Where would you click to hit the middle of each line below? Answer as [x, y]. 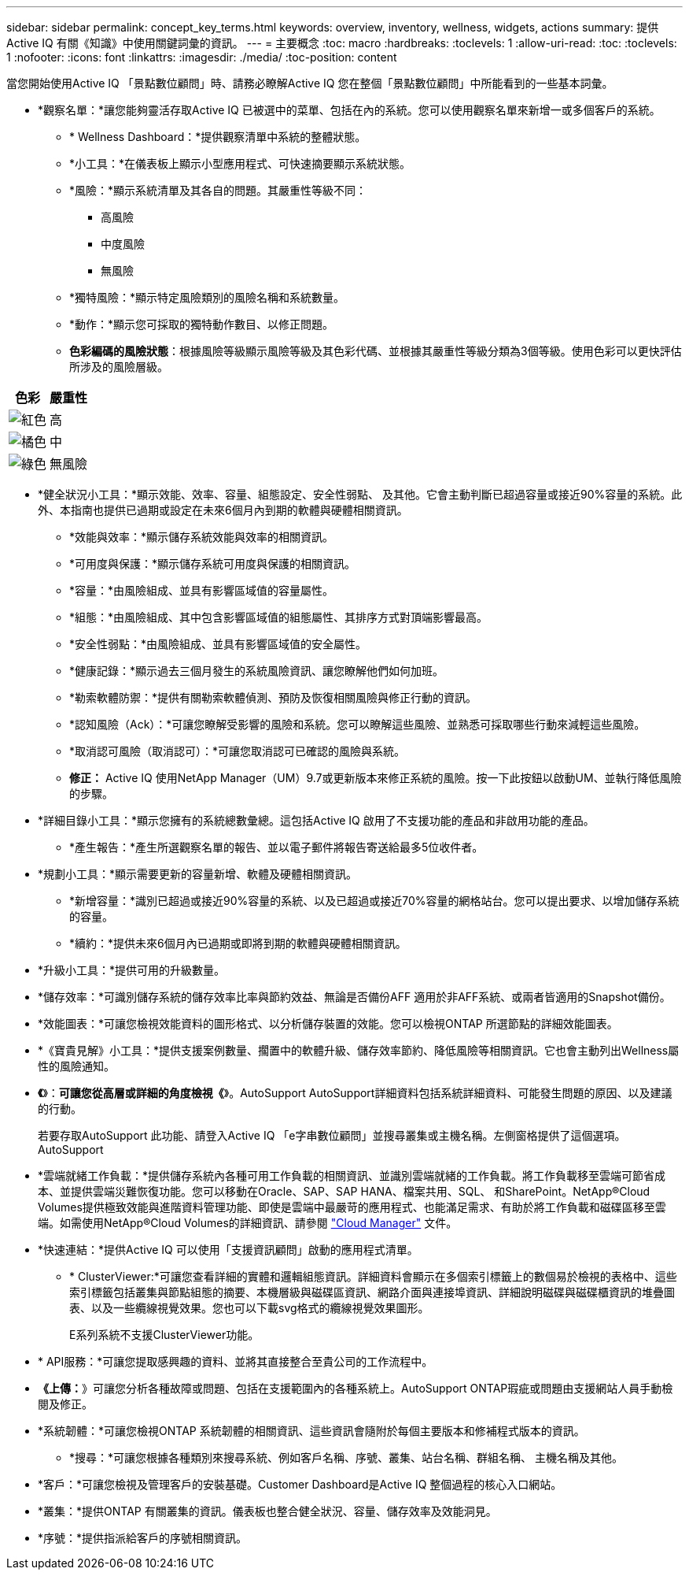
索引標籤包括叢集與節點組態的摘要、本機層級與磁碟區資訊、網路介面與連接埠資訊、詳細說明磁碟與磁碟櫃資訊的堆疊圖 [372, 1292]
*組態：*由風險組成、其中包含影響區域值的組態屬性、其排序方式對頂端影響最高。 [279, 617]
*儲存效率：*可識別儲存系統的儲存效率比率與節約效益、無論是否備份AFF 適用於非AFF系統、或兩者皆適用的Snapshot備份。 [354, 997]
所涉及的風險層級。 [119, 367]
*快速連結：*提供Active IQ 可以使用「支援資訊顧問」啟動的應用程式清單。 [228, 1250]
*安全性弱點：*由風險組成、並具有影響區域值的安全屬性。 [218, 644]
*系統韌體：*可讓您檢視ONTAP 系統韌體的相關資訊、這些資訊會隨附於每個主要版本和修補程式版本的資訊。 [311, 1431]
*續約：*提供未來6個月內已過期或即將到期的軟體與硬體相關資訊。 [238, 943]
